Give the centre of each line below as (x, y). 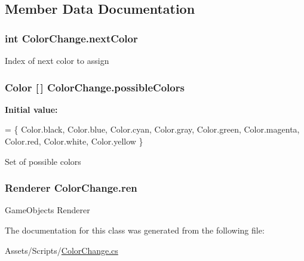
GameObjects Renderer (47, 210)
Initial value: (31, 109)
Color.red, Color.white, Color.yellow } (74, 141)
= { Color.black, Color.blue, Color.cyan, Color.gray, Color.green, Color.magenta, (152, 129)
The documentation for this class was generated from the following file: (135, 230)
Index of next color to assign (57, 60)
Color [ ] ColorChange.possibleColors (95, 87)
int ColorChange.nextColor (71, 38)
